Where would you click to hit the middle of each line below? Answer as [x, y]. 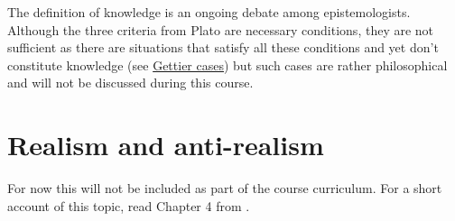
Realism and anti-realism [166, 145]
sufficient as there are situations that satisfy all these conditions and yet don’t [223, 47]
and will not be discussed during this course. [130, 83]
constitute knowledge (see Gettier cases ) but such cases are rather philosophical [227, 64]
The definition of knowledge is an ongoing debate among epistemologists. [209, 12]
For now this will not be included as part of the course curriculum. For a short [225, 188]
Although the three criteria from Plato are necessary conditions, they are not [221, 29]
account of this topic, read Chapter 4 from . [129, 205]
